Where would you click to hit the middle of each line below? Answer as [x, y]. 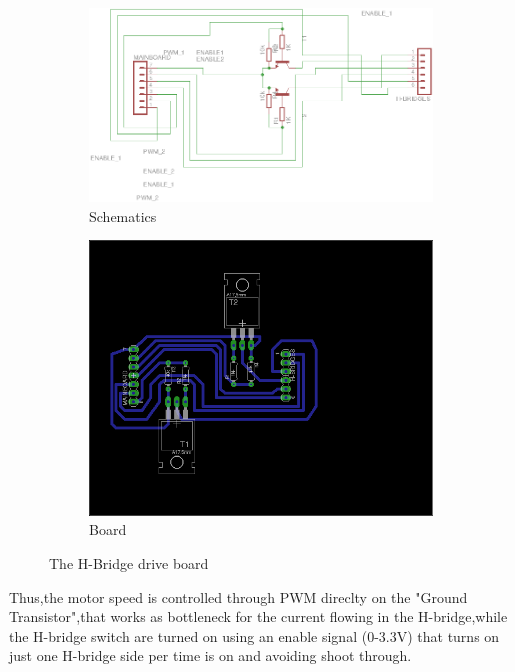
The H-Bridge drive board [129, 562]
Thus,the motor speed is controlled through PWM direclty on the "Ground [238, 596]
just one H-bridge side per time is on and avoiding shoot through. [210, 655]
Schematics [123, 215]
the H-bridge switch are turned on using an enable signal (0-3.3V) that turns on [254, 635]
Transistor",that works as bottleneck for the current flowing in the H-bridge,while [258, 616]
